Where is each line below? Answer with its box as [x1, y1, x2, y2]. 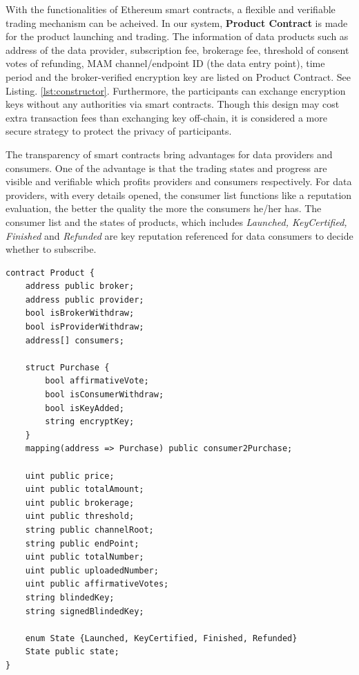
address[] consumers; [25, 335, 124, 345]
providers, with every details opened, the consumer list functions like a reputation [6, 187, 352, 202]
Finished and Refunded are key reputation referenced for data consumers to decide [6, 228, 353, 243]
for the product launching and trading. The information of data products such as [6, 29, 349, 44]
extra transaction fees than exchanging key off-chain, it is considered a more [6, 110, 327, 124]
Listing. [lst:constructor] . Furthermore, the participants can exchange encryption [6, 83, 346, 97]
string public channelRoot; [25, 524, 154, 535]
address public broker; [25, 281, 135, 292]
